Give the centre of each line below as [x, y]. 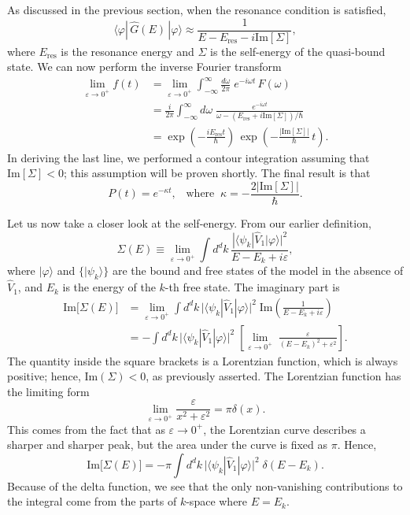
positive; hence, [44, 376]
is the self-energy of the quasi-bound [297, 51]
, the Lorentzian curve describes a [284, 429]
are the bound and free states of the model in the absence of [258, 270]
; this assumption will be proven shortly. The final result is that [217, 173]
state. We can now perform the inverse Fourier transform [144, 67]
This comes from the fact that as [86, 429]
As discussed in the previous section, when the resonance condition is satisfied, [197, 9]
